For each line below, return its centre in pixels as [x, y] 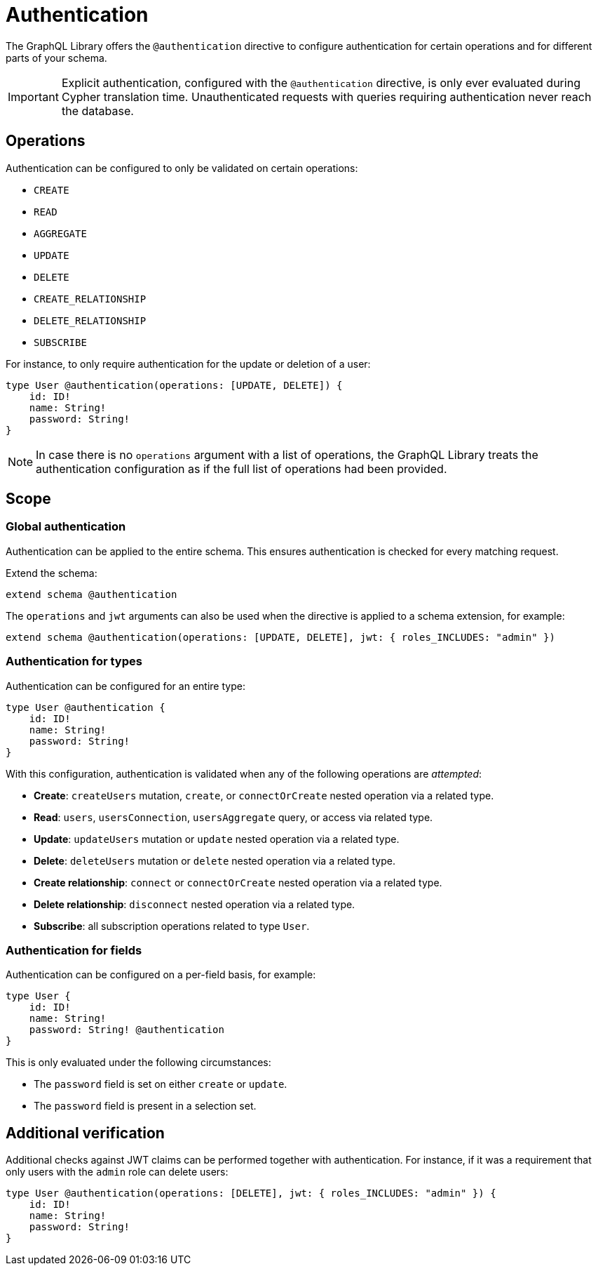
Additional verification [85, 1133]
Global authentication [66, 527]
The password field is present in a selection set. [145, 1106]
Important [33, 97]
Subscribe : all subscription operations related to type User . [172, 926]
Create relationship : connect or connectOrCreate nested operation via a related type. [238, 882]
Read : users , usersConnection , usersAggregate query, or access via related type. [233, 817]
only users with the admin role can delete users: [117, 1172]
